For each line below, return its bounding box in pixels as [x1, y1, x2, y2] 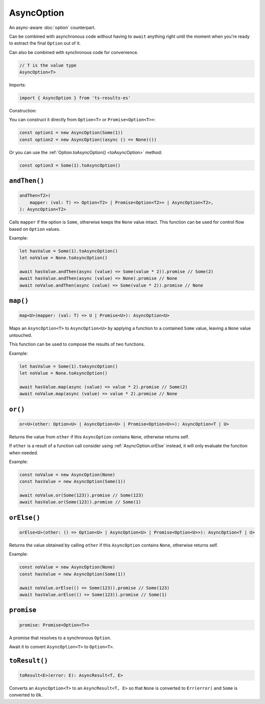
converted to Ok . [9, 692, 43, 698]
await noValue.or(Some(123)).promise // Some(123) [19, 492, 144, 498]
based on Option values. [9, 226, 61, 232]
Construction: [9, 108, 37, 114]
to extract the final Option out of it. [9, 40, 81, 46]
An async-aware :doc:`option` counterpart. [9, 25, 96, 30]
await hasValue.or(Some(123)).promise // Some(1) [19, 499, 141, 505]
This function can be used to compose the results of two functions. [9, 341, 145, 347]
